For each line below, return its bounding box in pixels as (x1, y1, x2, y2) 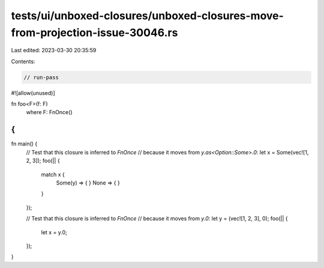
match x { (41, 171, 65, 178)
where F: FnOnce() (26, 109, 73, 116)
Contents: (11, 58, 35, 65)
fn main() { (11, 140, 38, 147)
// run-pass (23, 74, 59, 81)
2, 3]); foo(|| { (26, 157, 60, 165)
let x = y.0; (41, 228, 67, 236)
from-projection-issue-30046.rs (11, 26, 178, 39)
